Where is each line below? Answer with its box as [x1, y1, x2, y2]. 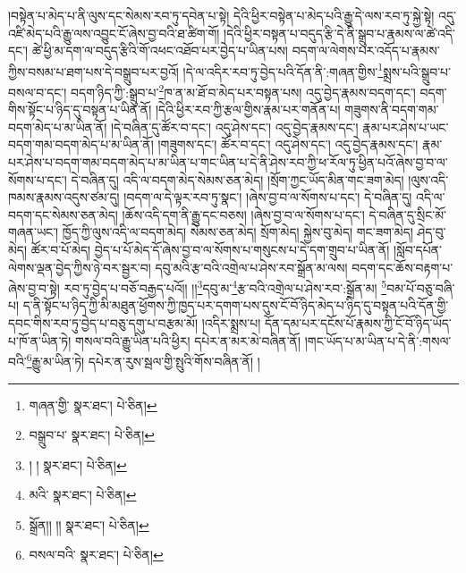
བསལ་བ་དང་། [8, 82, 67, 101]
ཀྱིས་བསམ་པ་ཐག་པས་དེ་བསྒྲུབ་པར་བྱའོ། [8, 62, 179, 80]
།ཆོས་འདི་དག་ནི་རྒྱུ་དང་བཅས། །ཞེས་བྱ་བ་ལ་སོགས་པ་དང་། [122, 205, 365, 223]
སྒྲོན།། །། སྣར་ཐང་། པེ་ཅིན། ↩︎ [29, 515, 149, 534]
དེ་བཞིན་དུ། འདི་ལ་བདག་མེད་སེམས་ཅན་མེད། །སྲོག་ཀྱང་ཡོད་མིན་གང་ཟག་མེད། [71, 170, 404, 189]
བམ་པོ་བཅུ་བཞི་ [386, 278, 455, 297]
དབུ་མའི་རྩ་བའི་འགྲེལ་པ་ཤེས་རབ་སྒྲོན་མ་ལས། [155, 257, 348, 276]
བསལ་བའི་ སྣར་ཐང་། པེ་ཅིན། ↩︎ [29, 545, 164, 564]
